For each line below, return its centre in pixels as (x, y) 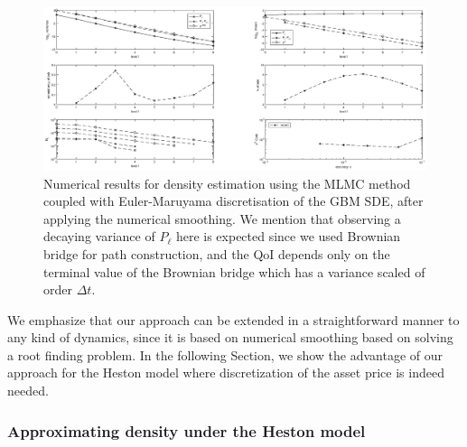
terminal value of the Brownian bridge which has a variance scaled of (234, 271)
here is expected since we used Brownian (288, 236)
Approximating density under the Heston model (187, 430)
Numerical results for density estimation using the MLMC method (227, 183)
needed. (28, 391)
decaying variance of (99, 236)
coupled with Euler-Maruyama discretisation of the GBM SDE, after (233, 201)
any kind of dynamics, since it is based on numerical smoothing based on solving (230, 337)
